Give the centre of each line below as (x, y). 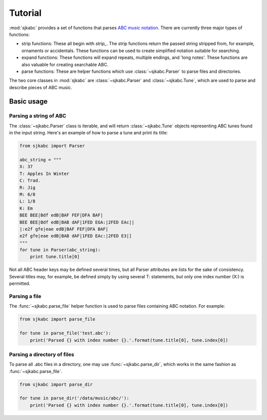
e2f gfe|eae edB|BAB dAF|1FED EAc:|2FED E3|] (76, 236)
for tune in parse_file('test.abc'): (65, 333)
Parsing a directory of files (42, 354)
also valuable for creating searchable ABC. (65, 64)
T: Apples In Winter (44, 174)
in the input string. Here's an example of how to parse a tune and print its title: (89, 133)
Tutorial (25, 13)
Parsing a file (25, 296)
